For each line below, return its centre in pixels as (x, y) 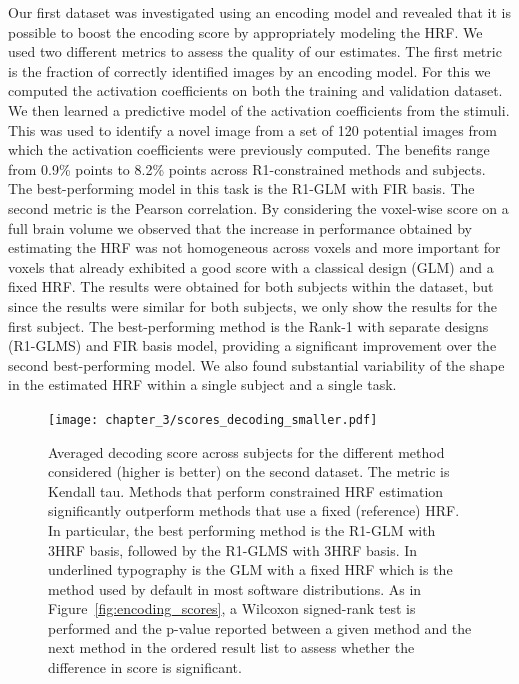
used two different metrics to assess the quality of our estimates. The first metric (255, 51)
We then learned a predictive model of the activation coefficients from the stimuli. (259, 109)
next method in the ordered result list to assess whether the (231, 647)
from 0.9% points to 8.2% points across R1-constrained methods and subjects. (247, 168)
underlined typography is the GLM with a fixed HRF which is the (250, 569)
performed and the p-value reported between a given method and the (260, 627)
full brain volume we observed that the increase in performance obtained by (240, 227)
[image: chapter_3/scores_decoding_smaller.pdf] (213, 419)
